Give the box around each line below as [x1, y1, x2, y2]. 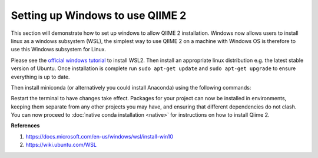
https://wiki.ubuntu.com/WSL [25, 141, 97, 149]
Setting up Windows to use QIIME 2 [11, 9, 187, 22]
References [11, 122, 40, 129]
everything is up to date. [11, 73, 70, 80]
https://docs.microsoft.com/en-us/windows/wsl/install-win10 [25, 133, 174, 140]
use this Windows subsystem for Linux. [11, 46, 106, 53]
